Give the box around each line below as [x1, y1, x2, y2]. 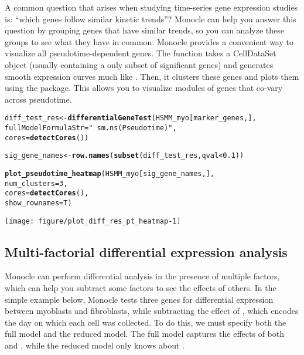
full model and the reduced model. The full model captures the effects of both [5, 327, 285, 340]
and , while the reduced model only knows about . [5, 339, 185, 351]
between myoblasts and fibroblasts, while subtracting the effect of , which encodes [5, 305, 299, 317]
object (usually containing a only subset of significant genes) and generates [5, 58, 274, 70]
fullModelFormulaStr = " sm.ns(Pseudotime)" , [5, 124, 177, 132]
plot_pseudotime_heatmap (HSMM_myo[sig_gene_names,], [5, 169, 214, 178]
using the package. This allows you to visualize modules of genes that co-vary [5, 82, 283, 94]
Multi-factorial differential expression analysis [5, 242, 288, 261]
